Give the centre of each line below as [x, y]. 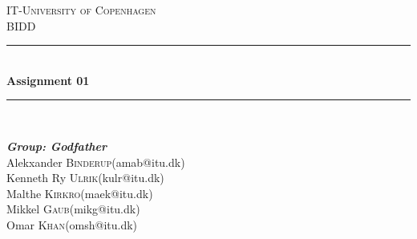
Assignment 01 [48, 80]
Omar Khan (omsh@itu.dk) [72, 224]
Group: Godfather [57, 146]
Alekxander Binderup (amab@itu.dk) [96, 162]
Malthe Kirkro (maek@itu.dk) [80, 193]
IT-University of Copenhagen [81, 10]
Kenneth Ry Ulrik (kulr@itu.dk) [85, 178]
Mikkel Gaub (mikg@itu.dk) [73, 209]
